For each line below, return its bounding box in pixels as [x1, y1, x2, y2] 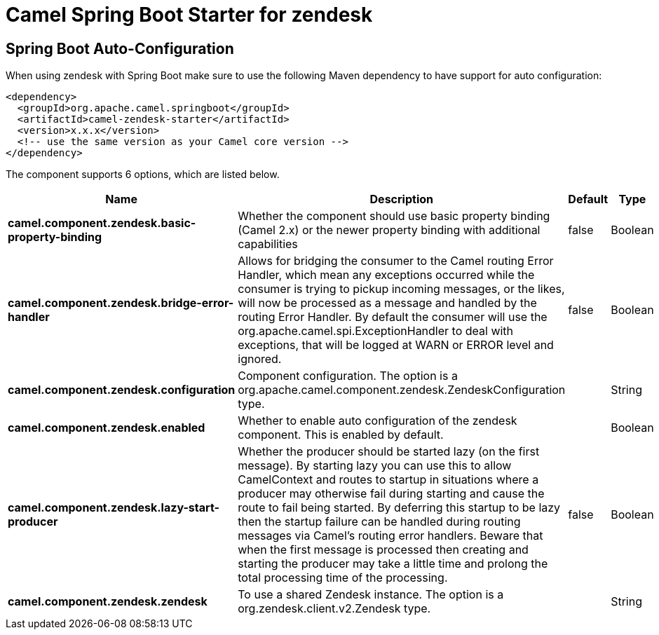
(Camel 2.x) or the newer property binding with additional [238, 223, 541, 238]
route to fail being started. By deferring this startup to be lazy [238, 500, 561, 515]
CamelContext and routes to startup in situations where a [238, 472, 539, 487]
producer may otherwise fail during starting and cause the [238, 486, 545, 501]
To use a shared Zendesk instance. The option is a [238, 587, 504, 602]
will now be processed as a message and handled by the [238, 296, 537, 310]
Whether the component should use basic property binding [238, 209, 550, 224]
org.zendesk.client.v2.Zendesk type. [238, 601, 431, 616]
